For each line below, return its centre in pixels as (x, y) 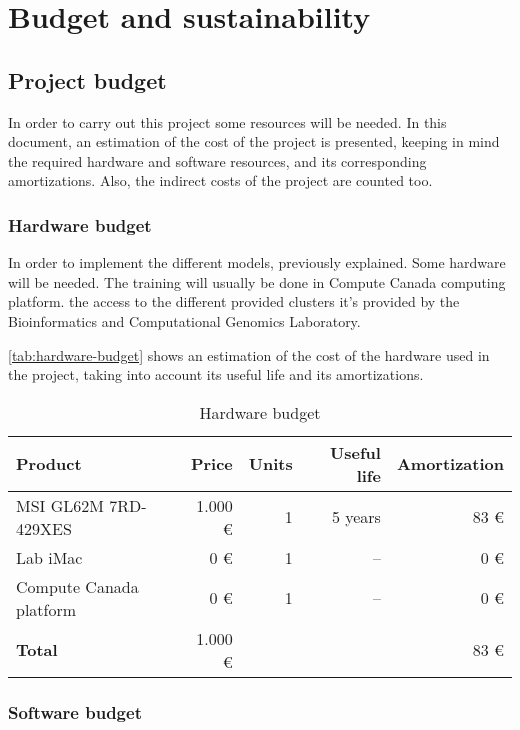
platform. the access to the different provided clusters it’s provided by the (234, 301)
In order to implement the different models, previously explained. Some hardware (257, 262)
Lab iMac (49, 557)
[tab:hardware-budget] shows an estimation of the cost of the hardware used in (249, 354)
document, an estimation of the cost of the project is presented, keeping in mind (254, 141)
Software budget (75, 711)
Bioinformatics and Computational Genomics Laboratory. (184, 320)
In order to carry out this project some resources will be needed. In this (227, 121)
